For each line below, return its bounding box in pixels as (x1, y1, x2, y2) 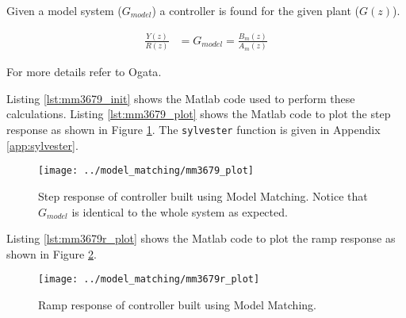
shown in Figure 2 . (6, 245, 97, 262)
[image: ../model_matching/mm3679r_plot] (38, 274, 260, 285)
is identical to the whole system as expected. (71, 203, 288, 220)
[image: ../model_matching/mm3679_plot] (38, 165, 255, 177)
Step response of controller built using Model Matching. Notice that (38, 187, 368, 204)
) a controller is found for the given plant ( (151, 2, 360, 18)
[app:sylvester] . (6, 136, 79, 153)
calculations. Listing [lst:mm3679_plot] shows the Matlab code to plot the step (6, 105, 391, 122)
